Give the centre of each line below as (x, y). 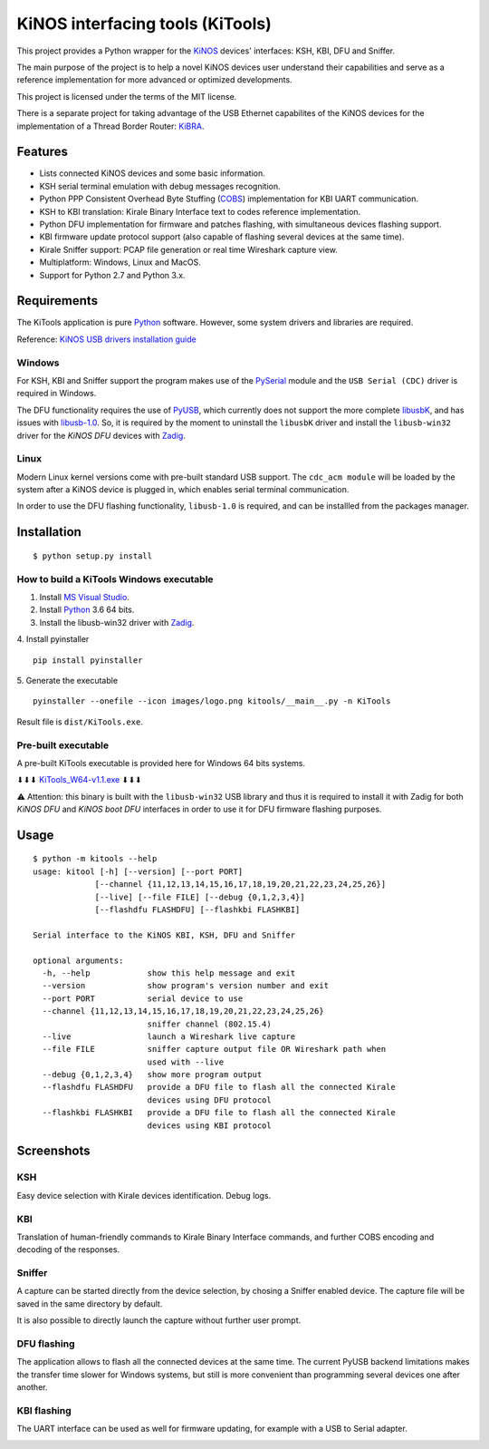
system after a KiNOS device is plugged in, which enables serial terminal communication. (183, 490)
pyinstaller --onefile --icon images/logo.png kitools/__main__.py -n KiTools (212, 701)
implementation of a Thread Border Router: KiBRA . (110, 126)
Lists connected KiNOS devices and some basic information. (153, 173)
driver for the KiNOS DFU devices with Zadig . (101, 435)
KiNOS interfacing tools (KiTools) (144, 24)
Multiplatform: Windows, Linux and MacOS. (120, 262)
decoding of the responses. (68, 1250)
